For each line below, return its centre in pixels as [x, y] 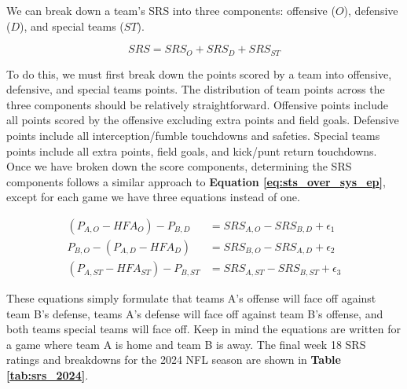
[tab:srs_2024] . [48, 375]
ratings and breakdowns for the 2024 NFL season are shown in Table [174, 360]
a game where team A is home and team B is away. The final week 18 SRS [186, 344]
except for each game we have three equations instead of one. [153, 197]
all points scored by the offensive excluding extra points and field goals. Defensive [203, 120]
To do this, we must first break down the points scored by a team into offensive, [199, 73]
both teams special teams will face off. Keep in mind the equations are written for [204, 329]
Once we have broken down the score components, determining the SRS [179, 166]
